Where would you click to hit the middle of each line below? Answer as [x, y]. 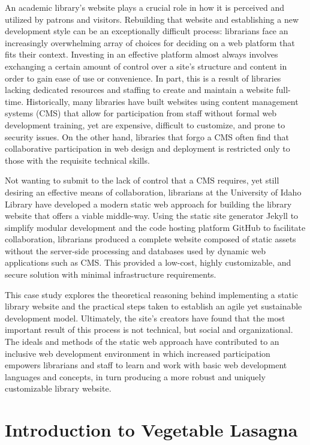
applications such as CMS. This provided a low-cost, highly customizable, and [148, 262]
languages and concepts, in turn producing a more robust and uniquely [135, 376]
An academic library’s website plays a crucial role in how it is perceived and [145, 7]
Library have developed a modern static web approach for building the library [148, 204]
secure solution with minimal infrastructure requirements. [111, 274]
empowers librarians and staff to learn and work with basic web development [146, 365]
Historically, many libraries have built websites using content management [162, 101]
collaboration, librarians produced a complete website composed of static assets [151, 239]
